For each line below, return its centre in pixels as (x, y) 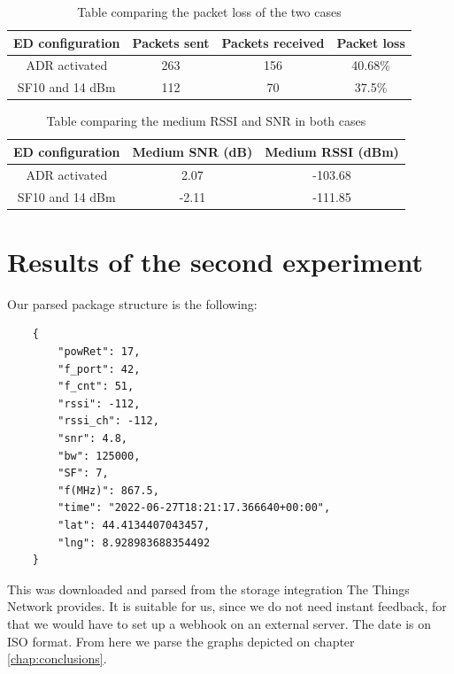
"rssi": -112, (99, 403)
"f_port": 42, (99, 369)
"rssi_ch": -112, (108, 421)
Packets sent (171, 42)
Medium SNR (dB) (192, 151)
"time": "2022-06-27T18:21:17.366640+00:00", (194, 508)
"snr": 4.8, (93, 439)
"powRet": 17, (99, 352)
